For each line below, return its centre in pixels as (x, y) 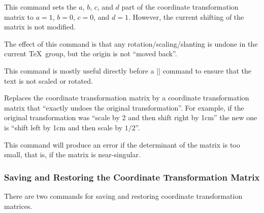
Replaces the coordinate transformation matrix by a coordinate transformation (127, 98)
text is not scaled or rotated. (48, 80)
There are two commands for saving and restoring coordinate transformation (123, 196)
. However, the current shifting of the (186, 16)
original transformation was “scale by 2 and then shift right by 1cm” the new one (131, 117)
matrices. (18, 206)
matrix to (19, 16)
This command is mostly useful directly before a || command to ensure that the (128, 70)
